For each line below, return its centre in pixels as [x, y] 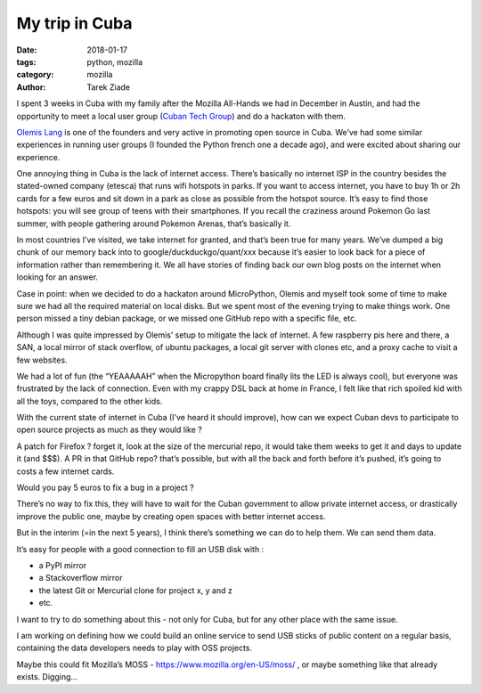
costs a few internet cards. [65, 471]
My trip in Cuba [74, 23]
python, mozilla [115, 61]
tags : [26, 61]
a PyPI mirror [63, 565]
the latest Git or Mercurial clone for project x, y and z [136, 590]
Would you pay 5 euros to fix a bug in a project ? [106, 488]
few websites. [42, 360]
